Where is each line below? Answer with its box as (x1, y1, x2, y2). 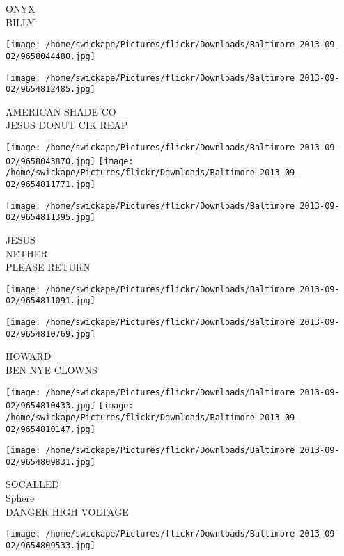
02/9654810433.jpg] (6, 401, 95, 411)
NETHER (6, 246, 48, 260)
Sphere (6, 491, 35, 505)
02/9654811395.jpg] (6, 212, 95, 223)
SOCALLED (6, 477, 60, 491)
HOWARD (6, 349, 52, 363)
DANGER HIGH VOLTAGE (6, 504, 129, 518)
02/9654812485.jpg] (6, 84, 95, 95)
